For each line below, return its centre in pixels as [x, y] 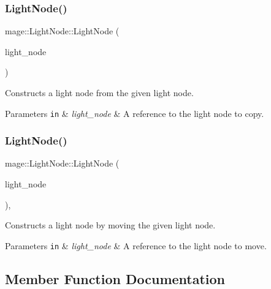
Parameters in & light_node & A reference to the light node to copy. [135, 113]
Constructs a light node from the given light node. [99, 92]
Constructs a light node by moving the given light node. [110, 225]
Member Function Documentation [115, 278]
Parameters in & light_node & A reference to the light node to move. [136, 245]
